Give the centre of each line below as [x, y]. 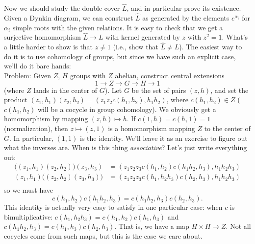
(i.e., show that [136, 47]
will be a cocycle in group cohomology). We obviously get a [127, 109]
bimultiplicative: [28, 216]
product [16, 100]
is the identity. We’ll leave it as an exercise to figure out [164, 138]
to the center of [227, 128]
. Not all [238, 226]
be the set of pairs [159, 90]
